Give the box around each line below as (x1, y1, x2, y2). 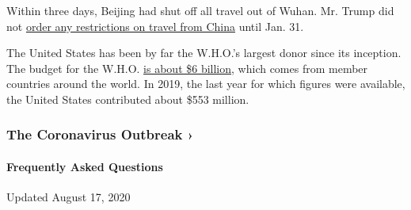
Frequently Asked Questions (6, 158, 163, 174)
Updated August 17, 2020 (6, 189, 131, 205)
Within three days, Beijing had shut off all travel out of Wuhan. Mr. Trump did (6, 2, 394, 18)
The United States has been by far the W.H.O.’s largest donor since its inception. (6, 44, 401, 61)
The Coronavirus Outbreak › (6, 124, 194, 144)
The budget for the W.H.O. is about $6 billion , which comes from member (6, 59, 368, 76)
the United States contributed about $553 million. (6, 90, 249, 107)
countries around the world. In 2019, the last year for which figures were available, (6, 75, 405, 92)
